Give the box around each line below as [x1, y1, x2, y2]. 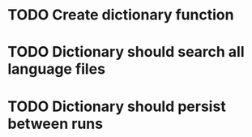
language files [7, 60, 106, 79]
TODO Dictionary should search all [7, 43, 245, 62]
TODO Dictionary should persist [7, 97, 226, 115]
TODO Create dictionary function [7, 6, 234, 24]
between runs [7, 114, 103, 133]
